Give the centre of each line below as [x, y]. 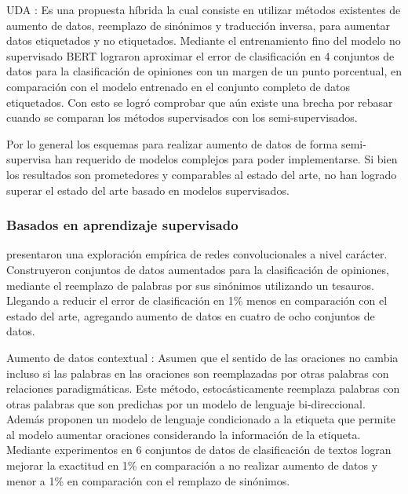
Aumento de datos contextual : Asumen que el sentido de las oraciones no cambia [202, 357]
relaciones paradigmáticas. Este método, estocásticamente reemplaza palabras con [203, 388]
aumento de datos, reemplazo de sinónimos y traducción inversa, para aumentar [198, 25]
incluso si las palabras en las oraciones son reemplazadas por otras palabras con [198, 373]
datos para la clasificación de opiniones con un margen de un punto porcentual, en [204, 71]
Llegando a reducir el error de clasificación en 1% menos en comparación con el [197, 300]
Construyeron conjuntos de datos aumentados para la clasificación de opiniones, [198, 269]
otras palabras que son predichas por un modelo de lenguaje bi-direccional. [186, 403]
